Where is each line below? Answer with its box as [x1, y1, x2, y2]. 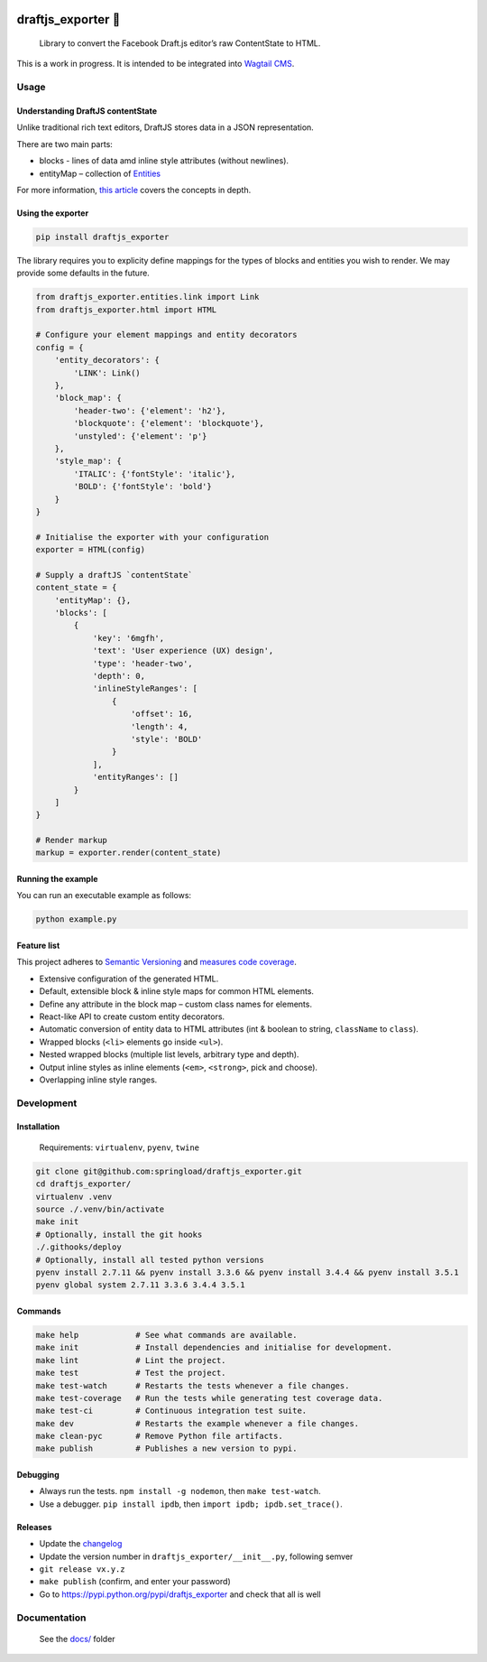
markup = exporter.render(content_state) [35, 848, 222, 858]
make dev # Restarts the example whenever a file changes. [35, 1418, 360, 1428]
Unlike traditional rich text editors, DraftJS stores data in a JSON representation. [16, 122, 315, 133]
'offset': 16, [131, 709, 193, 720]
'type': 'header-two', [92, 658, 193, 668]
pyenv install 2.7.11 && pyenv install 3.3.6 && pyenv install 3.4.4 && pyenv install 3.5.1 [35, 1267, 459, 1277]
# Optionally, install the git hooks [35, 1229, 203, 1240]
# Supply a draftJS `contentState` [35, 570, 193, 580]
